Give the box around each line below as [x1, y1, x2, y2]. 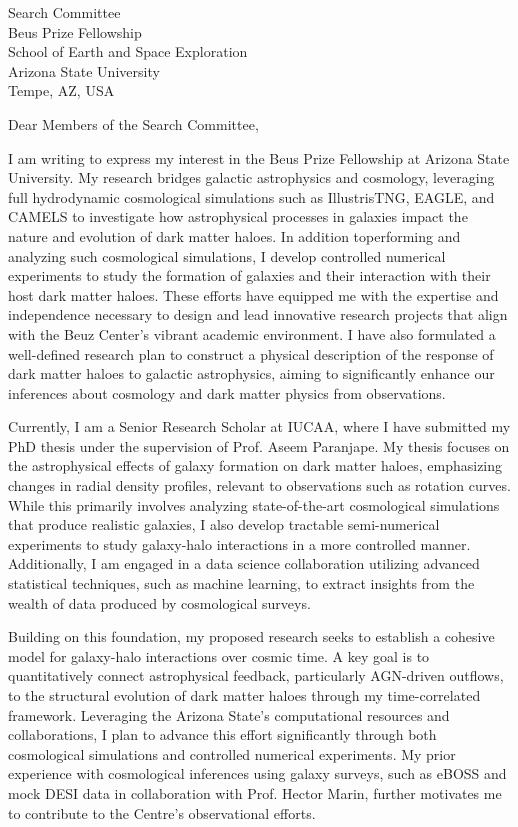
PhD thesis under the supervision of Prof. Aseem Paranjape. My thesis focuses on [8, 435, 510, 456]
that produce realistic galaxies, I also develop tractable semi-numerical [8, 514, 440, 535]
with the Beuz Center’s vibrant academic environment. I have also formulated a [8, 323, 496, 344]
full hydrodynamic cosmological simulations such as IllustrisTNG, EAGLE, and [8, 186, 495, 207]
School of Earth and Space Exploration [8, 41, 248, 62]
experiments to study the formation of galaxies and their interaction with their [8, 265, 491, 286]
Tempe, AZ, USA [8, 80, 115, 101]
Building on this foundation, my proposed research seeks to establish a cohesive [8, 626, 495, 647]
